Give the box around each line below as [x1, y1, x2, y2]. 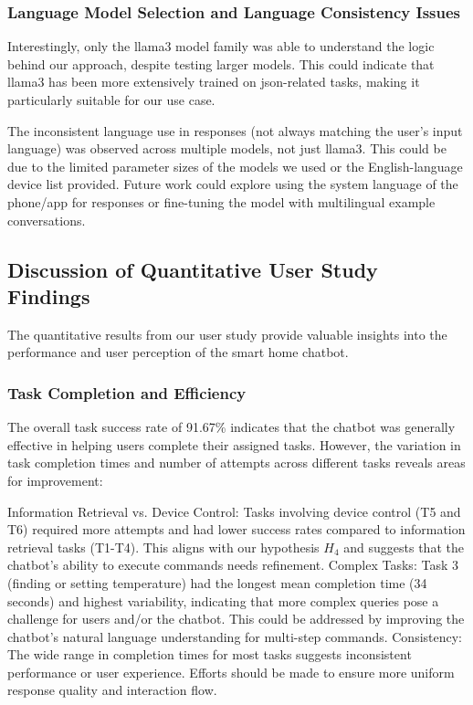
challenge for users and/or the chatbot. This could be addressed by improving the [7, 609, 465, 628]
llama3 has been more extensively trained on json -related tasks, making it [7, 72, 420, 91]
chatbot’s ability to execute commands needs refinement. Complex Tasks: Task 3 [7, 555, 458, 574]
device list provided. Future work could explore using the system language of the [7, 174, 458, 194]
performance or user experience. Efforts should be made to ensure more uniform [7, 662, 455, 681]
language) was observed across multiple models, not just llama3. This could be [7, 139, 447, 158]
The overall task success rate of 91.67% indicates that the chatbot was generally [7, 417, 456, 437]
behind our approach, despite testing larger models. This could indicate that [7, 54, 435, 73]
